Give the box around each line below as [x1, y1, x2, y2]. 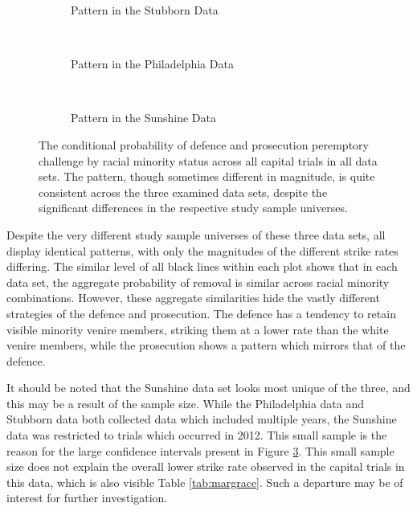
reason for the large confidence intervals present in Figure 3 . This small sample [6, 442, 395, 459]
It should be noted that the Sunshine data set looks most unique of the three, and [6, 379, 411, 396]
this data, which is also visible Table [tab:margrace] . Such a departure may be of [6, 473, 403, 490]
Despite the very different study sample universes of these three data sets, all [6, 226, 386, 243]
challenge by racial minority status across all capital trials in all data [39, 152, 378, 169]
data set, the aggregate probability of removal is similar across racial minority [6, 273, 390, 290]
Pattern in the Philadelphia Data [71, 55, 234, 72]
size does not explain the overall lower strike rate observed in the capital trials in [6, 458, 405, 475]
